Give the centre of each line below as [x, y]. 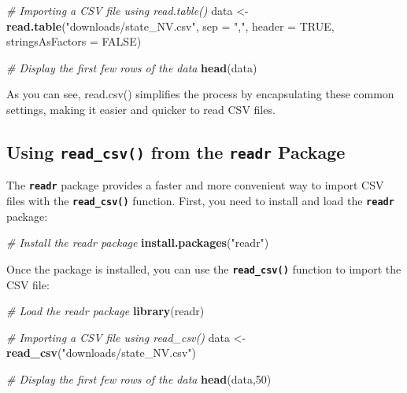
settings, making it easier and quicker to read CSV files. [141, 109]
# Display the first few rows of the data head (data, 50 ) [139, 378]
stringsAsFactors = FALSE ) [74, 41]
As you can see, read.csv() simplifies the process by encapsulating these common [200, 94]
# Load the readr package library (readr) [105, 311]
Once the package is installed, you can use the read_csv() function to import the [204, 268]
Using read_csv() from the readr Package [176, 151]
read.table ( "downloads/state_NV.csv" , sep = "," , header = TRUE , [170, 26]
